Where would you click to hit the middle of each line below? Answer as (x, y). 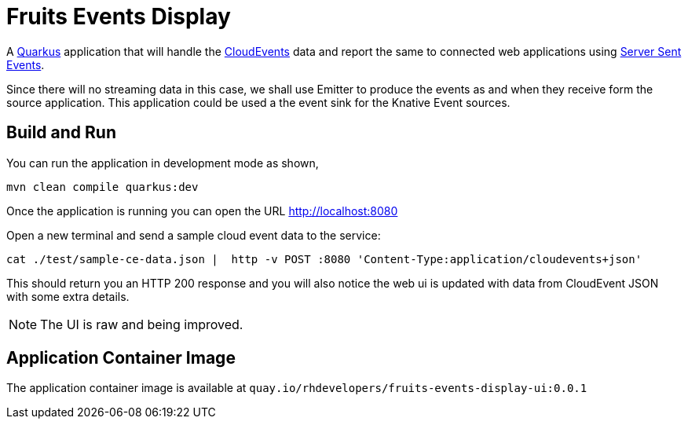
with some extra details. (68, 296)
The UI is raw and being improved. (142, 324)
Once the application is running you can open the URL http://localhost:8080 (202, 211)
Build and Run (61, 133)
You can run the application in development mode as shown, (163, 163)
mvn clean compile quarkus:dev (102, 187)
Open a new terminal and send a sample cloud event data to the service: (194, 235)
